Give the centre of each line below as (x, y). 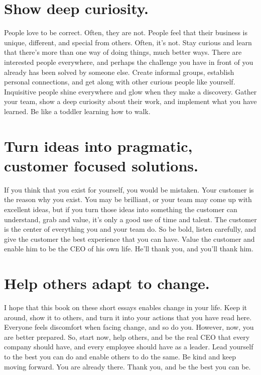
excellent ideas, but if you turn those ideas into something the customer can (121, 209)
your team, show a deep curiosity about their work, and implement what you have (130, 101)
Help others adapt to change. (107, 283)
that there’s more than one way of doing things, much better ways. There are (123, 52)
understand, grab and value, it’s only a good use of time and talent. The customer (130, 219)
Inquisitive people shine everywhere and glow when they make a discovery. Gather (130, 91)
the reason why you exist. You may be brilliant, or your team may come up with (128, 199)
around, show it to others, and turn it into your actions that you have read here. (128, 317)
